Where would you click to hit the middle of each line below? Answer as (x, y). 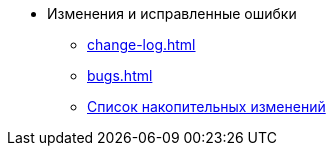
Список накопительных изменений (206, 106)
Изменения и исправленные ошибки (172, 13)
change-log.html (141, 44)
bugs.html (120, 75)
